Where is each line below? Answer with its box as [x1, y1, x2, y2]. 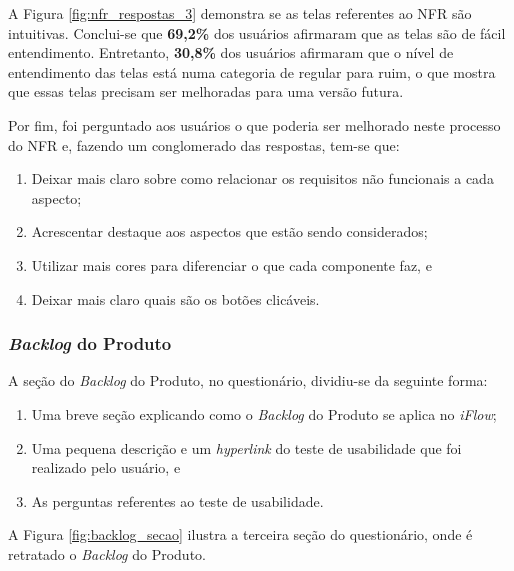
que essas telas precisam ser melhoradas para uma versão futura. [8, 81, 404, 102]
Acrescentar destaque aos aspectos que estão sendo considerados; [31, 221, 428, 242]
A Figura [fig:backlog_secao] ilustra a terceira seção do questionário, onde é [8, 524, 473, 545]
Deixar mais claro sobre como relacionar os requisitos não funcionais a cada [31, 168, 494, 189]
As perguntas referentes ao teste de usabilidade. [31, 490, 324, 511]
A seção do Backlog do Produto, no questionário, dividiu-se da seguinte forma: [8, 370, 488, 391]
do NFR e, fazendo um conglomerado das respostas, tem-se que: [8, 134, 400, 155]
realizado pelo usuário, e [31, 457, 181, 478]
